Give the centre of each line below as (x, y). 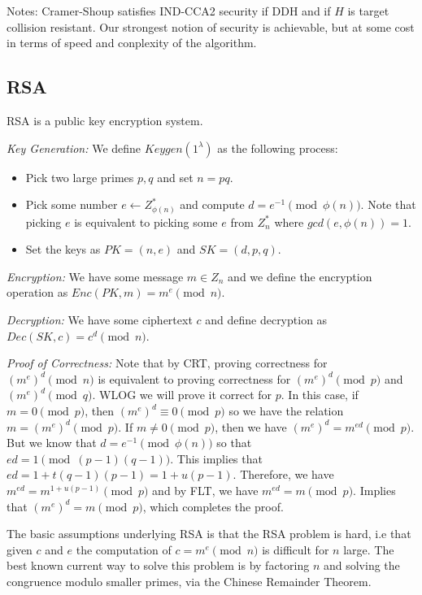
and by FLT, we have (205, 490)
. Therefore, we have (283, 474)
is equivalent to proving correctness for (194, 378)
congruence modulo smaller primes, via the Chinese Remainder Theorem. (189, 581)
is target (368, 11)
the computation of (124, 549)
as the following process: (278, 148)
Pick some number (72, 204)
